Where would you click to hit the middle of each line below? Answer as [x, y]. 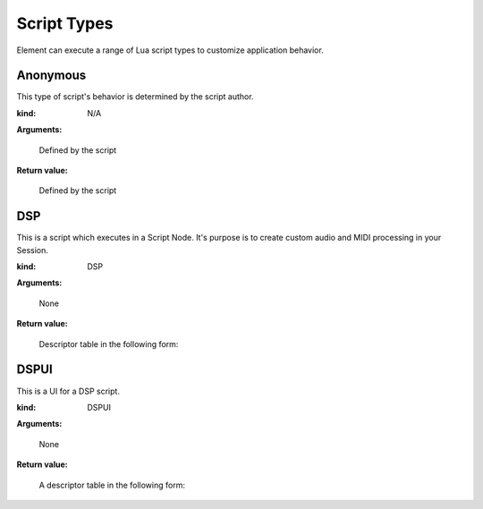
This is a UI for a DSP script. [68, 391]
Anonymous [51, 76]
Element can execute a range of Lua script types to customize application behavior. [170, 50]
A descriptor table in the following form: [112, 485]
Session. [33, 250]
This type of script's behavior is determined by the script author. [135, 97]
